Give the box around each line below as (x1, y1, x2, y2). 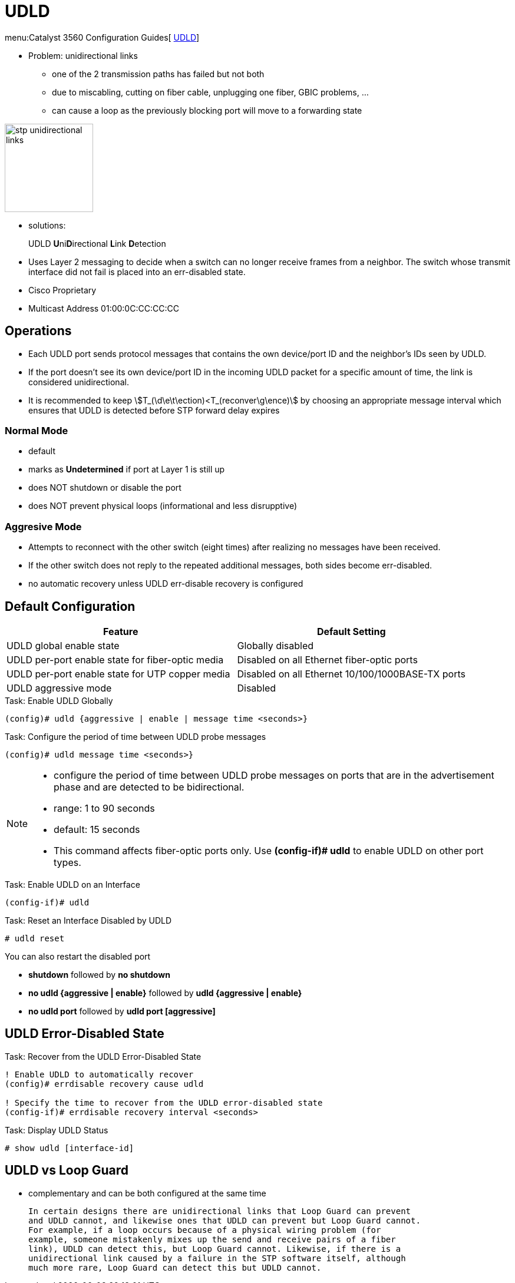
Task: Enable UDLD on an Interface (5, 879, 140, 889)
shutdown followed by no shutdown (28, 969, 170, 980)
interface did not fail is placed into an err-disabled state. (28, 266, 246, 277)
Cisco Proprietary (28, 285, 97, 295)
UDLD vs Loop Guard (5, 1163, 129, 1178)
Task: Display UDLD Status (5, 1125, 108, 1135)
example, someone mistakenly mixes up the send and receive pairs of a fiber (28, 1234, 396, 1244)
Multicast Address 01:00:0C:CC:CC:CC (28, 303, 179, 313)
